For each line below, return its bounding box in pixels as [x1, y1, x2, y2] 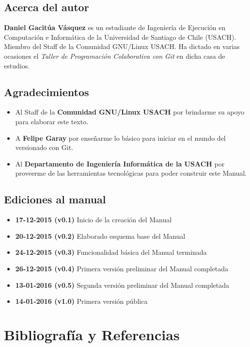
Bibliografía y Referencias [4, 324, 180, 344]
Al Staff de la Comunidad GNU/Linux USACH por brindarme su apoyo [15, 107, 245, 117]
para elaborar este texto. [15, 116, 89, 126]
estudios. [4, 60, 30, 70]
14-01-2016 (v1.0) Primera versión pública [15, 296, 148, 306]
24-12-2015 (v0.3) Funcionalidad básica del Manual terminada [15, 247, 207, 257]
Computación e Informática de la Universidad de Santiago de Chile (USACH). [4, 32, 236, 42]
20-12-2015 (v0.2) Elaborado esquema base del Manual [15, 231, 186, 241]
